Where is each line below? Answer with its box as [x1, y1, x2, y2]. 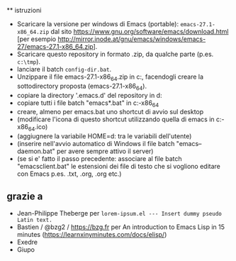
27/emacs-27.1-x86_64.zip [16, 43, 94, 50]
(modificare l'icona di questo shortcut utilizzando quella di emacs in [16, 115, 215, 123]
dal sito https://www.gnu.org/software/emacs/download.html [50, 28, 229, 35]
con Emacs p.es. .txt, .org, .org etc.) [16, 170, 122, 178]
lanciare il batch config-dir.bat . [16, 65, 111, 73]
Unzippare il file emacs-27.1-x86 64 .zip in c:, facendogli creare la [16, 72, 203, 82]
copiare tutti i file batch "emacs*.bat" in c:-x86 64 [16, 99, 159, 109]
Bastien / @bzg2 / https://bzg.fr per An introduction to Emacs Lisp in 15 [16, 223, 225, 231]
